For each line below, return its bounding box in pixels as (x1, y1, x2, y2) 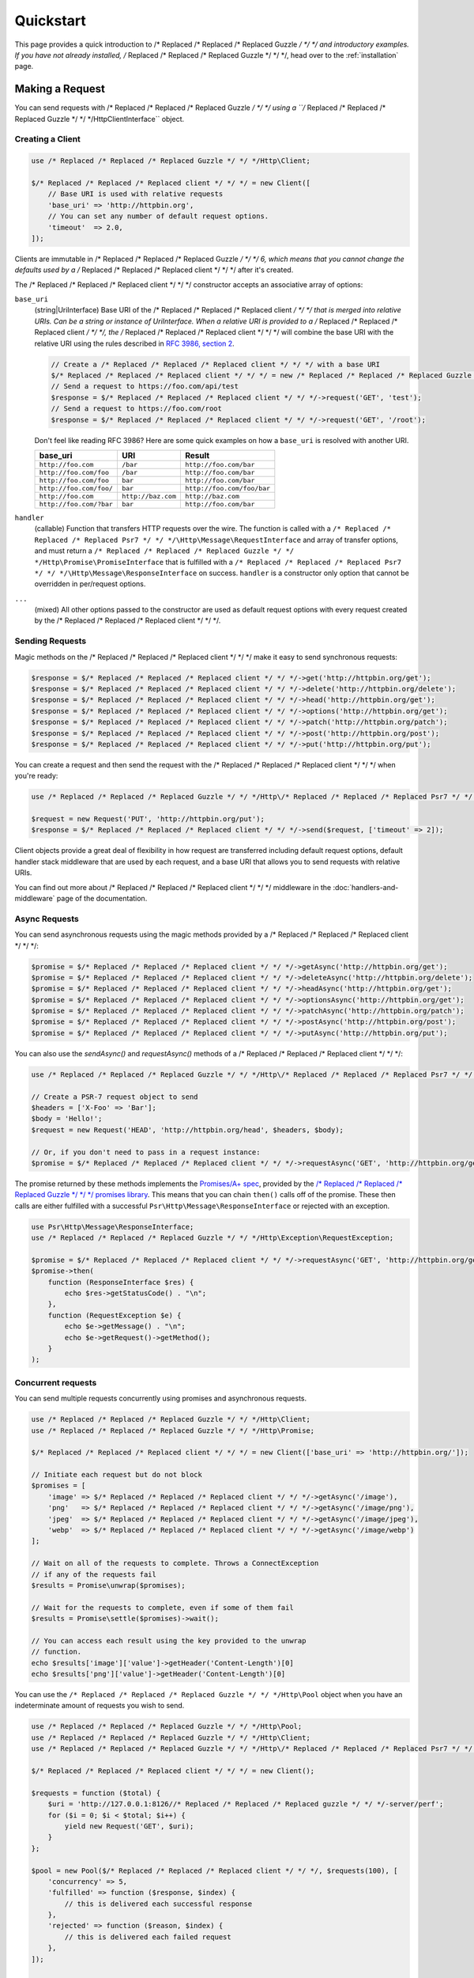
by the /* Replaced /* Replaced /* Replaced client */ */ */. (34, 616, 221, 625)
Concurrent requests (14, 1377, 97, 1388)
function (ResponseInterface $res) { (47, 1278, 194, 1286)
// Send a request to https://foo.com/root (51, 404, 223, 413)
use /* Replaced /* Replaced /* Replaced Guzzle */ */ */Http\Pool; (31, 1722, 303, 1731)
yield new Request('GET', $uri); (64, 1821, 194, 1831)
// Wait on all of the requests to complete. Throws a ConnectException (31, 1559, 319, 1568)
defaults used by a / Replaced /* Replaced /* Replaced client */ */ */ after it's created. (14, 265, 294, 275)
